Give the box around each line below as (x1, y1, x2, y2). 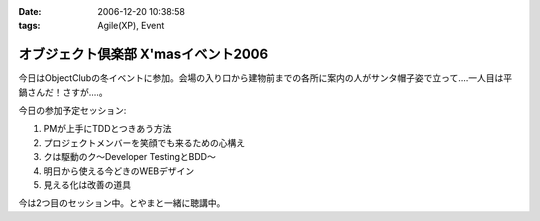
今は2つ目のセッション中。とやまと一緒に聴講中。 (18, 197, 226, 209)
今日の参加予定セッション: (18, 105, 127, 117)
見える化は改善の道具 (43, 179, 132, 191)
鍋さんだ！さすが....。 (18, 86, 109, 98)
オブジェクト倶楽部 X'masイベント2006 (18, 46, 269, 63)
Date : (18, 6, 42, 17)
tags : (18, 20, 41, 32)
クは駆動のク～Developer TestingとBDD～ (43, 151, 217, 163)
